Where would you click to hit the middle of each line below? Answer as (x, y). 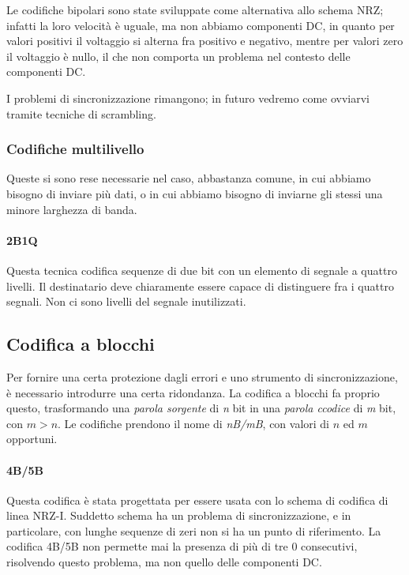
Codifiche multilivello (75, 149)
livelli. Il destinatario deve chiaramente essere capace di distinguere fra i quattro (200, 286)
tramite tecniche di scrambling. (81, 113)
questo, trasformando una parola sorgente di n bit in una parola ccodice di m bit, (201, 408)
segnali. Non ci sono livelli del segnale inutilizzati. (126, 301)
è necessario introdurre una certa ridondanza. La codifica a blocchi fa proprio (193, 392)
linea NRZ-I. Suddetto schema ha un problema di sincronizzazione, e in (179, 515)
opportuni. (32, 439)
